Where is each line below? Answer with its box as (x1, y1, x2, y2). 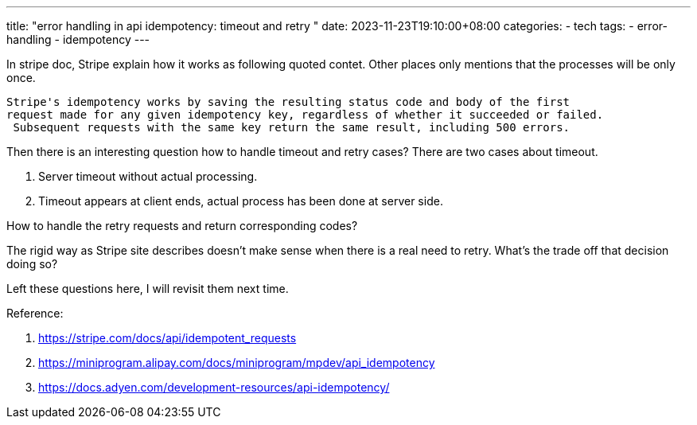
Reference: (6, 306, 64, 320)
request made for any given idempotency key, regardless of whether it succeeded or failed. (6, 108, 604, 121)
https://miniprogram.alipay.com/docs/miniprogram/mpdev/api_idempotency (38, 356, 435, 369)
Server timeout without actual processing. (38, 170, 258, 183)
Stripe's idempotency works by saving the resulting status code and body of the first (6, 96, 570, 108)
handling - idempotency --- (6, 33, 150, 46)
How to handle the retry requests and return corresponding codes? (6, 219, 358, 232)
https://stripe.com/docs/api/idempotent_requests (38, 331, 297, 345)
